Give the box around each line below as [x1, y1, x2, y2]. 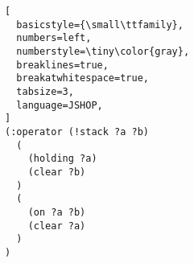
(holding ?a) [27, 153, 97, 165]
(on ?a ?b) [27, 206, 86, 218]
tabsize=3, [16, 85, 74, 97]
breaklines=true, [16, 59, 109, 71]
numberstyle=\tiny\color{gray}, [16, 45, 190, 57]
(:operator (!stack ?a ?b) [5, 125, 149, 138]
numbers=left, [16, 32, 92, 44]
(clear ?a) [27, 220, 86, 232]
